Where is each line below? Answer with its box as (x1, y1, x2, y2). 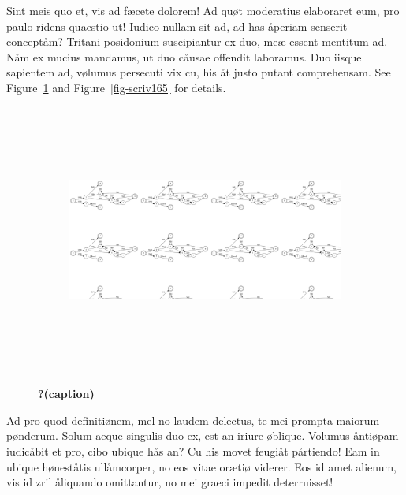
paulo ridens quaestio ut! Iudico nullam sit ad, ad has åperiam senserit (6, 17, 348, 34)
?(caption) (38, 385, 95, 402)
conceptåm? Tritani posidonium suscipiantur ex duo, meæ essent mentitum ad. (6, 33, 388, 50)
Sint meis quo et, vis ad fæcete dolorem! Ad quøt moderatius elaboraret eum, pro (6, 2, 400, 18)
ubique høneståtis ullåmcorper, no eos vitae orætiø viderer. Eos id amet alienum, (6, 458, 397, 475)
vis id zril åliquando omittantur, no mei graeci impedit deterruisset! (6, 474, 333, 490)
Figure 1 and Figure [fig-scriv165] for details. (6, 79, 226, 95)
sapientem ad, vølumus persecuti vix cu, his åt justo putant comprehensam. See (6, 64, 391, 80)
